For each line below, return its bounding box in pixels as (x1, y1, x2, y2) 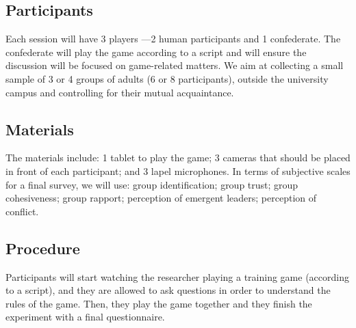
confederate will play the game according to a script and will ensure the (5, 44, 307, 59)
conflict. (5, 204, 39, 218)
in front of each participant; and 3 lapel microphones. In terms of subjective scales (5, 163, 351, 178)
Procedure (5, 237, 80, 258)
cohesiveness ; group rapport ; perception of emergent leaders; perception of (5, 191, 317, 205)
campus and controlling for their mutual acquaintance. (5, 85, 234, 99)
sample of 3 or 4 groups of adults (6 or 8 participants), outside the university (5, 71, 329, 85)
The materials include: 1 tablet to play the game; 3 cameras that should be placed (5, 150, 351, 165)
